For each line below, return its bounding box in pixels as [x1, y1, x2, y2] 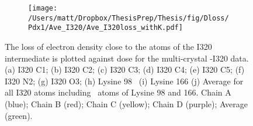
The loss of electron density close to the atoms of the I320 [5, 40, 212, 52]
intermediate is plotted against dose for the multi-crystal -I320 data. [5, 52, 249, 64]
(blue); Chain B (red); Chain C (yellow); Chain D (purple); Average [5, 97, 248, 110]
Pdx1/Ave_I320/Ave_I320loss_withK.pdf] [28, 23, 183, 32]
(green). [5, 109, 33, 121]
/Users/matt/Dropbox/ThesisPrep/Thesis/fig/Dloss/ [28, 13, 229, 22]
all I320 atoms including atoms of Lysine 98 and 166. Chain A [5, 86, 231, 98]
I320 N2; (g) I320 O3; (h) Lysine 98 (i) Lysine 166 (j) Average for [5, 74, 244, 87]
